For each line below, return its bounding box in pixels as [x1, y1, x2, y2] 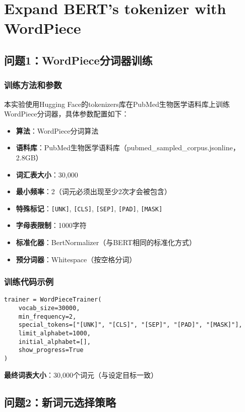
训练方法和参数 [4, 79, 62, 91]
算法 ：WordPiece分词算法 [16, 125, 99, 136]
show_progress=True [18, 346, 84, 354]
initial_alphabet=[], [18, 338, 91, 345]
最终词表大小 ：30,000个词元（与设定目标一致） [4, 369, 158, 380]
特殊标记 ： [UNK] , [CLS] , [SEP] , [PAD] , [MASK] [16, 203, 163, 213]
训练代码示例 [4, 275, 54, 288]
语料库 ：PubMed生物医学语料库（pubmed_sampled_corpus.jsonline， [16, 142, 240, 153]
